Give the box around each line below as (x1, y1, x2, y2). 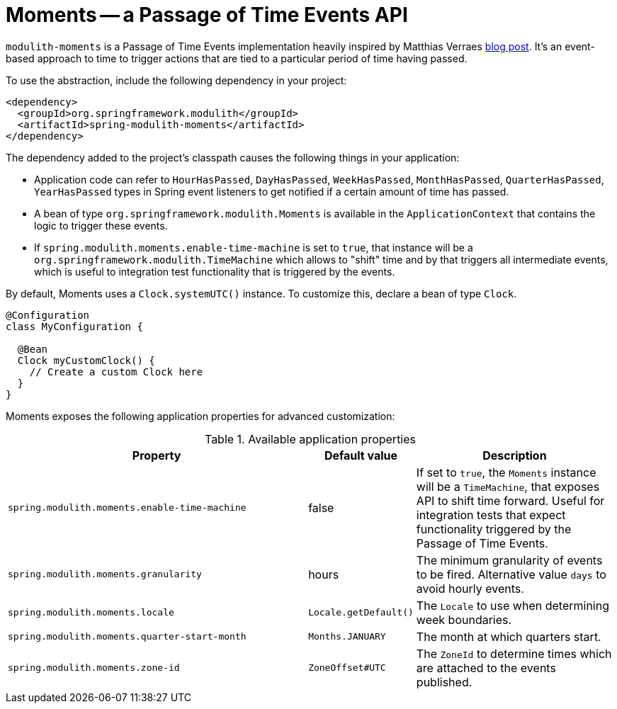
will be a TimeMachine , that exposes (416, 479, 600, 494)
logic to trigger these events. (34, 219, 168, 232)
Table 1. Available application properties (204, 431, 417, 446)
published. (416, 674, 472, 689)
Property (132, 448, 181, 463)
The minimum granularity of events (416, 552, 603, 567)
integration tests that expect (416, 507, 566, 522)
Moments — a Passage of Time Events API (6, 3, 408, 27)
